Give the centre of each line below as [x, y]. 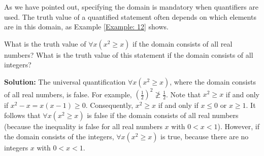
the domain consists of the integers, [59, 136]
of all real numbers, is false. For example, [68, 94]
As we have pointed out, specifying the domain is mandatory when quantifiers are [131, 7]
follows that [22, 115]
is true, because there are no [205, 136]
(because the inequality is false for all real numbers [83, 126]
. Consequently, [109, 105]
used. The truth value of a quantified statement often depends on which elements [130, 16]
